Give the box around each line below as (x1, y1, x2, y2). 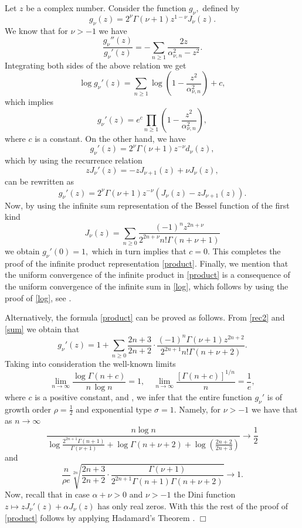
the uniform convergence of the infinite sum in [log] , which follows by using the (5, 280, 289, 292)
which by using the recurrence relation (5, 154, 142, 166)
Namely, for (179, 403, 221, 415)
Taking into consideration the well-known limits (5, 357, 176, 369)
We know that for (5, 24, 68, 36)
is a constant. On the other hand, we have (35, 132, 186, 145)
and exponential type (76, 403, 152, 415)
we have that (251, 403, 298, 415)
